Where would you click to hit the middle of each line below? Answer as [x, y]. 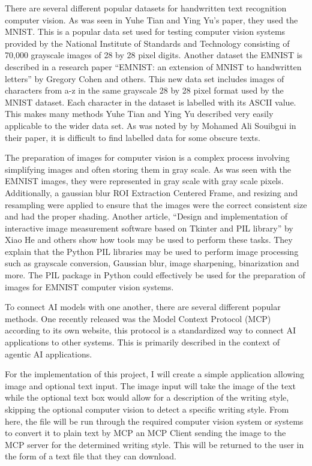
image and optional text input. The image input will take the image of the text [150, 385]
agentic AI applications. [49, 354]
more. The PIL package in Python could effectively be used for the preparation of [155, 275]
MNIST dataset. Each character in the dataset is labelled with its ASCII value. [151, 102]
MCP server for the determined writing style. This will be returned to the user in [154, 444]
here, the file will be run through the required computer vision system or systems [154, 421]
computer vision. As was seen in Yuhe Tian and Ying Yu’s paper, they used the [151, 19]
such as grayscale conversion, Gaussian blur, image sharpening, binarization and [152, 263]
